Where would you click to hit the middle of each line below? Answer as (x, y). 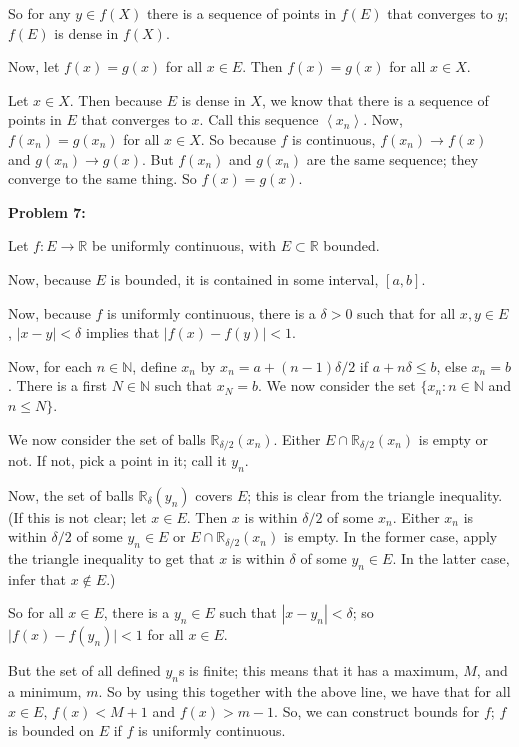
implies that (122, 332)
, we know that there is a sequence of (375, 99)
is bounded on (51, 730)
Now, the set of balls (71, 494)
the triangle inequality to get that (111, 557)
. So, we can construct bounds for (377, 710)
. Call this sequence (259, 119)
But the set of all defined (84, 670)
